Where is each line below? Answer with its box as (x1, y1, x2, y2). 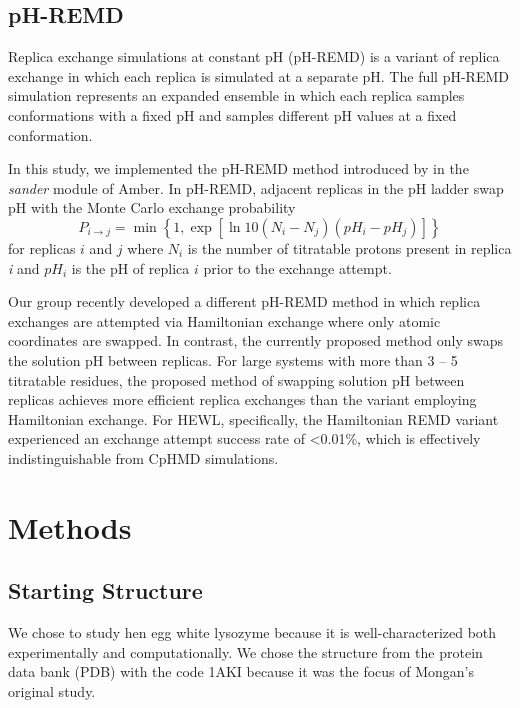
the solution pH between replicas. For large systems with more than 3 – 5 (8, 349, 458, 370)
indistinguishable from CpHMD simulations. (8, 447, 279, 468)
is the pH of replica (71, 257, 190, 278)
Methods (8, 506, 132, 547)
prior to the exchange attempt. (203, 257, 392, 278)
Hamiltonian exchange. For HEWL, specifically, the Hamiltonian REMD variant (8, 408, 499, 429)
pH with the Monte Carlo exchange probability (8, 197, 296, 218)
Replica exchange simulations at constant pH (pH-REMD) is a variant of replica (8, 46, 500, 67)
